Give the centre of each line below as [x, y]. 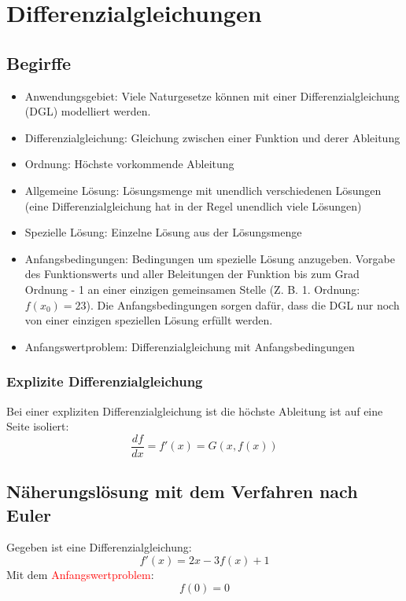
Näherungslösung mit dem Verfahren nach [182, 491]
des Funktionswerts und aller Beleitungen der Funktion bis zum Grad [192, 274]
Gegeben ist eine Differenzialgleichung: [99, 547]
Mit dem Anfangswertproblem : [80, 574]
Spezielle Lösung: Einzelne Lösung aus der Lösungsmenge [163, 232]
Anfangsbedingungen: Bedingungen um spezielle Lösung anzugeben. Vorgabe [210, 258]
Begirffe [39, 62]
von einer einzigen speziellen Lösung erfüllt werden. [149, 320]
